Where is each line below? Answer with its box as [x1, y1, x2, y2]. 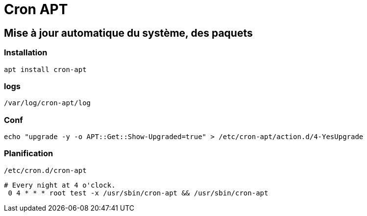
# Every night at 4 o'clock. [4, 181, 116, 189]
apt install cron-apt [4, 65, 87, 73]
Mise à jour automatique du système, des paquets [4, 26, 253, 39]
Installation [4, 48, 48, 58]
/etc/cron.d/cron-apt [4, 166, 87, 174]
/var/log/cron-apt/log [4, 99, 91, 107]
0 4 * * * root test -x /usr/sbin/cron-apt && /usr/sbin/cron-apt [8, 189, 269, 197]
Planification [4, 148, 53, 159]
